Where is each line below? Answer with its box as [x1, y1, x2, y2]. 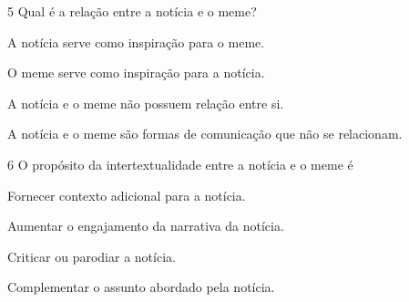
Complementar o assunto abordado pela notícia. [7, 277, 275, 297]
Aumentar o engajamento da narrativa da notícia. [7, 216, 284, 235]
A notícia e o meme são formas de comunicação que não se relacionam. [7, 124, 403, 143]
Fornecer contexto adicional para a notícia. [7, 185, 246, 204]
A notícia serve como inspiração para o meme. [7, 32, 265, 51]
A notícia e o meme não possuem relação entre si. [7, 93, 284, 112]
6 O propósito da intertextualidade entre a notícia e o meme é [7, 154, 353, 173]
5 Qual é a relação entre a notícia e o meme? [7, 2, 257, 20]
